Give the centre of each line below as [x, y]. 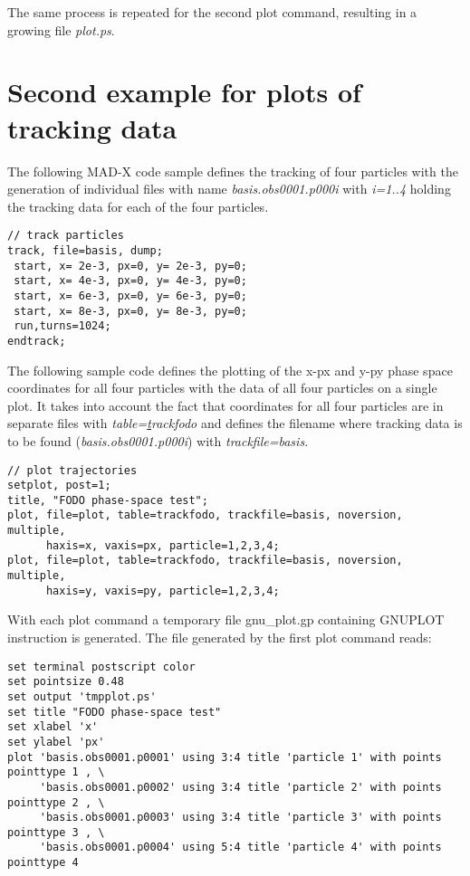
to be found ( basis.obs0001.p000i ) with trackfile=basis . [158, 440]
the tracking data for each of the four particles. [138, 206]
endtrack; [37, 341]
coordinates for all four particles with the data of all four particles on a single [222, 388]
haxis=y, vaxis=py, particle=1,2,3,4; [163, 590]
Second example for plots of [184, 92]
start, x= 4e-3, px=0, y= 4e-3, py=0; [130, 281]
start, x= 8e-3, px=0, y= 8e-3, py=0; [130, 311]
